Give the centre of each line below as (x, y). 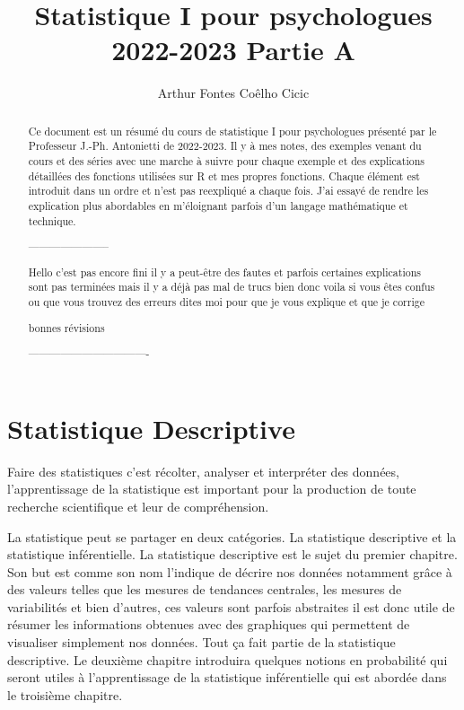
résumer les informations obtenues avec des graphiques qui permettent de (209, 624)
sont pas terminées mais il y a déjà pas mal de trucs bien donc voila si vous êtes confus (232, 287)
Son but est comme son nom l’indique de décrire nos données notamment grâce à (230, 571)
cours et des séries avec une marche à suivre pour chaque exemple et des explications (226, 161)
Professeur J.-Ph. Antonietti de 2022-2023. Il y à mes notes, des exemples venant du (225, 146)
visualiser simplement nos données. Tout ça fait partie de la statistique (201, 642)
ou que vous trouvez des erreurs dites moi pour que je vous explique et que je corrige (226, 302)
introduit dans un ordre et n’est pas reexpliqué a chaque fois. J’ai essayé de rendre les (228, 191)
